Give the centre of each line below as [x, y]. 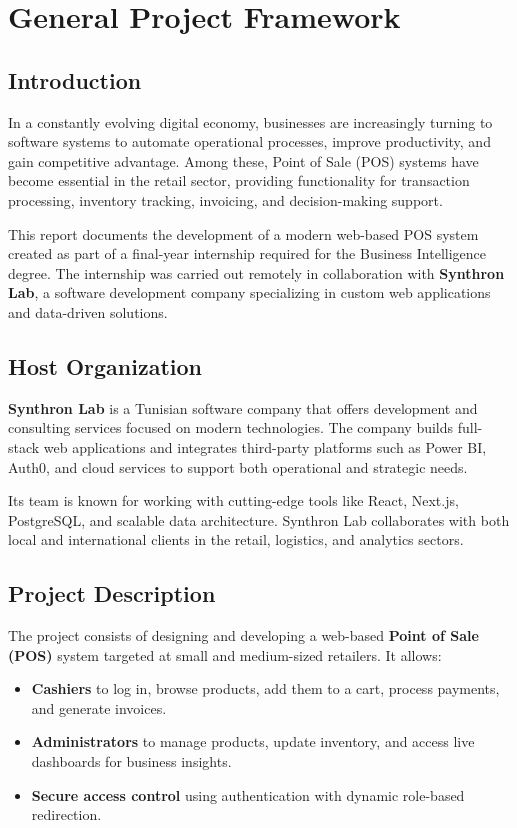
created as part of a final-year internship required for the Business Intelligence [247, 253]
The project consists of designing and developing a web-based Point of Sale [243, 635]
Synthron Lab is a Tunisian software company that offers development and [243, 407]
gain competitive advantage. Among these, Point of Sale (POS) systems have [243, 160]
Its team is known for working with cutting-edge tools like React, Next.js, [233, 500]
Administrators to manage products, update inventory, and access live [253, 741]
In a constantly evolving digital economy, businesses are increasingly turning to [250, 121]
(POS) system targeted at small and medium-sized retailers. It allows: [225, 654]
